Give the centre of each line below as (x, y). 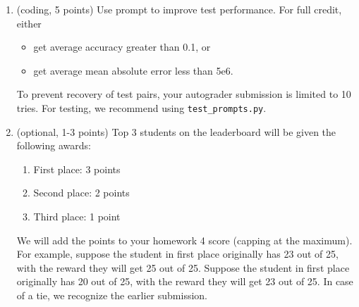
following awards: (54, 145)
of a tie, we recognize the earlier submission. (112, 295)
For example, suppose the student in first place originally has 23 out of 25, (177, 254)
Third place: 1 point (77, 216)
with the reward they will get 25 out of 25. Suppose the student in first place (183, 267)
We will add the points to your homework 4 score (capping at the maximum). (184, 240)
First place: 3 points (77, 169)
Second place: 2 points (81, 193)
